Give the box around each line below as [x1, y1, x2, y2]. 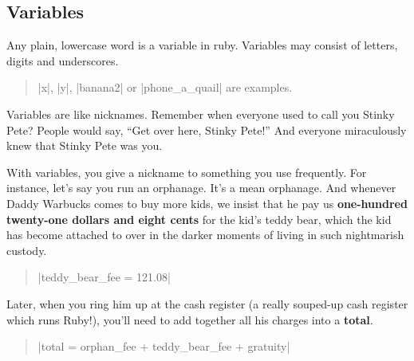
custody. [6, 241, 47, 258]
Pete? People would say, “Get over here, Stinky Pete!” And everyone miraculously [6, 121, 407, 138]
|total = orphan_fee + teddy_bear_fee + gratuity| [37, 338, 290, 355]
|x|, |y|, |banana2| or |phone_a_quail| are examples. [37, 79, 293, 96]
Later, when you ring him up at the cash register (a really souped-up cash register [6, 295, 408, 312]
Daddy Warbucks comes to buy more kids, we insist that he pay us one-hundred [6, 194, 408, 211]
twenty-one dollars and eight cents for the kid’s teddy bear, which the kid [6, 210, 392, 227]
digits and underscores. [6, 52, 119, 69]
